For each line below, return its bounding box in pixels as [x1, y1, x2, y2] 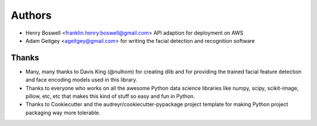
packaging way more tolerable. [25, 109, 101, 116]
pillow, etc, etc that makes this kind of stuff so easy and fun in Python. [25, 93, 195, 100]
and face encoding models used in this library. [25, 76, 138, 83]
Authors [11, 9, 52, 22]
